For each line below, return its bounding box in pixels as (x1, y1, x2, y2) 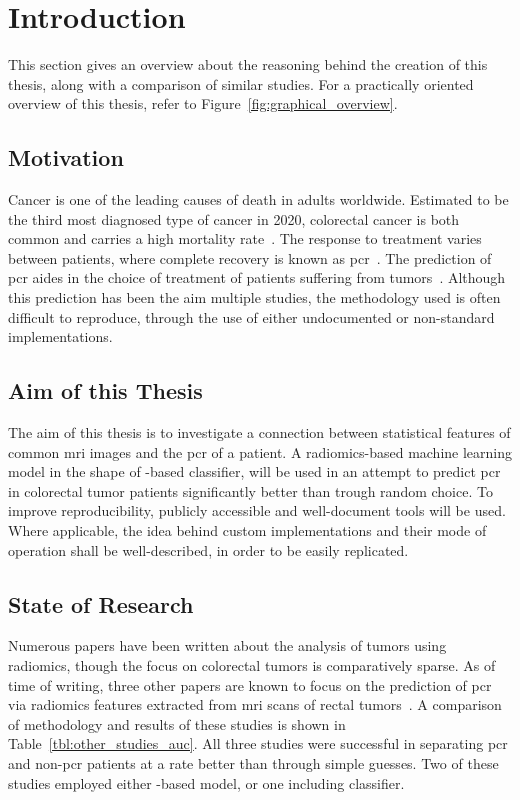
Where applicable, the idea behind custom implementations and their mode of (8, 520, 487, 541)
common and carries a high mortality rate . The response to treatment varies (8, 228, 482, 249)
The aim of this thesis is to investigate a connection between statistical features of (8, 422, 511, 443)
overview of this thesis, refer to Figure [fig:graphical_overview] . (8, 93, 398, 114)
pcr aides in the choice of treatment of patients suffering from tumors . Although (8, 267, 506, 288)
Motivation (8, 142, 124, 173)
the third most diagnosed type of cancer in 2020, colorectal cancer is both (8, 208, 460, 229)
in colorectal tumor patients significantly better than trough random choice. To (8, 480, 493, 501)
